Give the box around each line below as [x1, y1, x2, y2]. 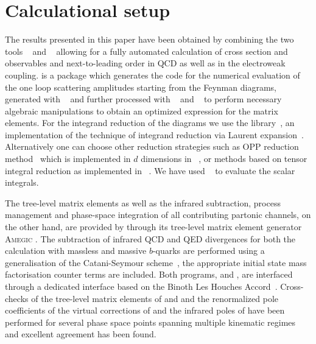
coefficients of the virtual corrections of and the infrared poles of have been [5, 304, 285, 317]
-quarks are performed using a [152, 244, 265, 257]
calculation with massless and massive [5, 244, 147, 257]
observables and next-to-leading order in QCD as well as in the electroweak [5, 57, 286, 69]
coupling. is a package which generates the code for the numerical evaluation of [5, 68, 300, 81]
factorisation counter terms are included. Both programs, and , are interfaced [5, 268, 293, 281]
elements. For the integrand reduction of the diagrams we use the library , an [5, 116, 295, 129]
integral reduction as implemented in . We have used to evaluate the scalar [5, 164, 295, 177]
